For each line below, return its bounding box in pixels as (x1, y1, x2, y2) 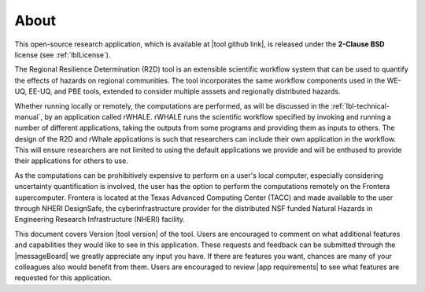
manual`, (14, 112, 43, 121)
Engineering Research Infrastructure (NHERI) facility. (14, 215, 185, 224)
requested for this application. (14, 273, 113, 283)
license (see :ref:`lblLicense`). (14, 50, 111, 59)
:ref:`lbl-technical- (331, 101, 390, 110)
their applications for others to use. (14, 156, 129, 165)
